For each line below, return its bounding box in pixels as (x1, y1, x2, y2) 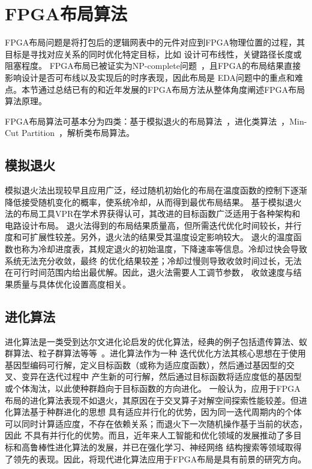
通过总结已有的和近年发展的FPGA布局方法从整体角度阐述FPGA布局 (38, 83, 305, 95)
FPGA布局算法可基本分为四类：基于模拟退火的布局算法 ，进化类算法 (5, 114, 277, 127)
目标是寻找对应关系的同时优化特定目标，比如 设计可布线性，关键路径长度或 (5, 47, 302, 60)
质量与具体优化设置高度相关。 (13, 277, 131, 290)
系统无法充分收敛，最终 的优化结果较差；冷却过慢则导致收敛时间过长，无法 (5, 254, 302, 267)
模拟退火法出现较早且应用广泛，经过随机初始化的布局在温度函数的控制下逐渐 (5, 184, 307, 196)
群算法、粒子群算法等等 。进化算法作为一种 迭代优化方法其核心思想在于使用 (5, 347, 306, 359)
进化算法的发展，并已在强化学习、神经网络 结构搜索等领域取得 (55, 440, 302, 453)
